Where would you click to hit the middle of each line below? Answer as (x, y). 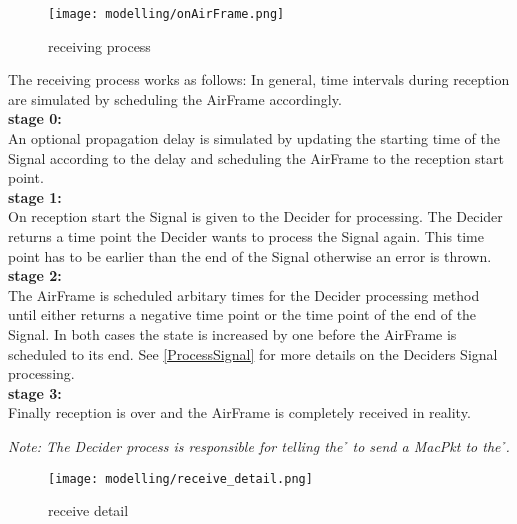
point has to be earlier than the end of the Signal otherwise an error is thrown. (250, 255)
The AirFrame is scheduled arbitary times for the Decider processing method (244, 294)
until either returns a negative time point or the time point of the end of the (242, 314)
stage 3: (35, 392)
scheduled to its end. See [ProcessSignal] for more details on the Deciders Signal (253, 353)
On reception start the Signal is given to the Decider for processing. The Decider (255, 216)
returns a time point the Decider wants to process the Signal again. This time (246, 236)
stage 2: (35, 275)
